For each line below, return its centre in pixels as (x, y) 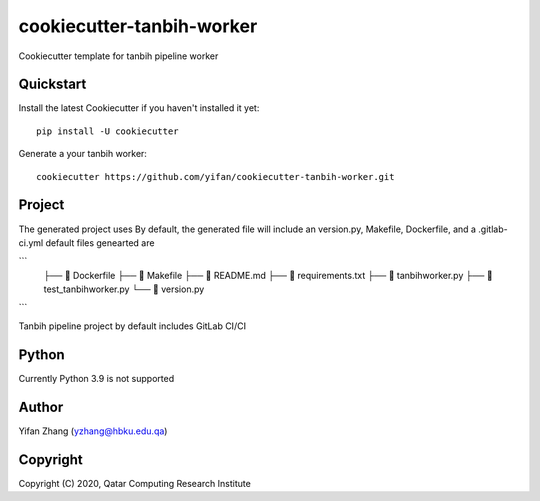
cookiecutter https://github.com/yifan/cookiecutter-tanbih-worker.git (215, 176)
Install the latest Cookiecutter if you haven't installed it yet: (139, 108)
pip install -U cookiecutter (107, 131)
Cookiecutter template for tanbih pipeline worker (118, 56)
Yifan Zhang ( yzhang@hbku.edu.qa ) (93, 431)
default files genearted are (100, 242)
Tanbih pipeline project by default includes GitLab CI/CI (132, 326)
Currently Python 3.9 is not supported (96, 378)
